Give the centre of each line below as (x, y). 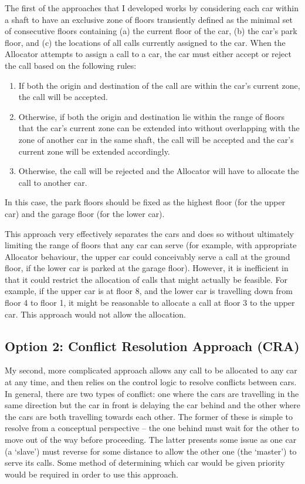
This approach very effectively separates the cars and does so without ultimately (149, 233)
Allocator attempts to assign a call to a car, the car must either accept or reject (148, 54)
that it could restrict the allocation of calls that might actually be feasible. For (146, 279)
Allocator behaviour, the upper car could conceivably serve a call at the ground (148, 256)
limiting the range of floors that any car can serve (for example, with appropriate (151, 245)
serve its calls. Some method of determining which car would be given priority (145, 463)
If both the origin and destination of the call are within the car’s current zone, (159, 85)
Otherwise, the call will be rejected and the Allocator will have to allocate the (159, 171)
